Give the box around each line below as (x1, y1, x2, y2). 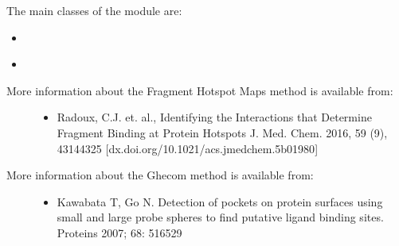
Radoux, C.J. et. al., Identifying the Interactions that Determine (57, 109, 372, 125)
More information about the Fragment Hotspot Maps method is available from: (6, 82, 393, 98)
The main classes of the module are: (6, 2, 182, 18)
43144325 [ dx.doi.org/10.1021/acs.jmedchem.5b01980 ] (57, 140, 319, 156)
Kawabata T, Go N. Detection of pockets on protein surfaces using (57, 193, 383, 209)
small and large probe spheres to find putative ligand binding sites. (57, 209, 384, 225)
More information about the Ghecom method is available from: (6, 167, 314, 183)
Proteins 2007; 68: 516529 (57, 224, 182, 240)
